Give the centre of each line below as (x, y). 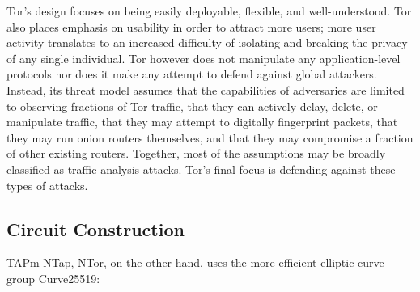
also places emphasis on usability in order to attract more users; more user (191, 26)
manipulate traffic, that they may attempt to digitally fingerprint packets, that (202, 122)
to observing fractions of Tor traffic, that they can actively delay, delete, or (192, 106)
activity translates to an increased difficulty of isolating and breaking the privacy (207, 42)
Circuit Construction (95, 229)
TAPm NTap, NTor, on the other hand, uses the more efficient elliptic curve (195, 262)
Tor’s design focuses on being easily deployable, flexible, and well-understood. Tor (209, 11)
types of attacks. (47, 185)
